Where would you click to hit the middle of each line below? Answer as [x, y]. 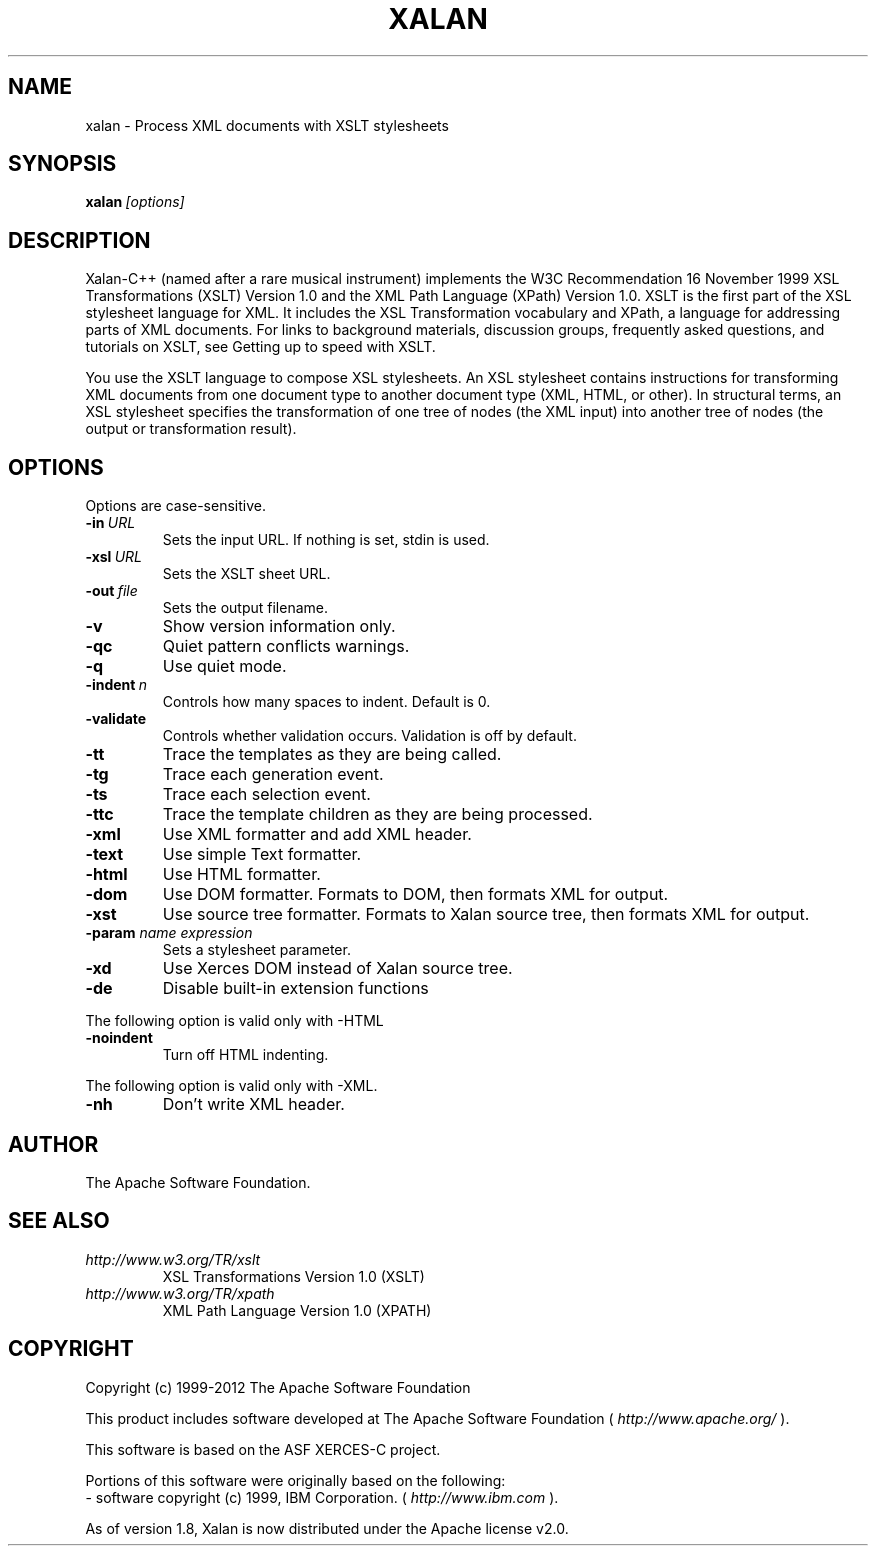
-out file [111, 591]
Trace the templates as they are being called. [332, 754]
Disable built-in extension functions [295, 988]
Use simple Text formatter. [262, 854]
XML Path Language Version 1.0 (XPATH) [297, 1310]
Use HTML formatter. [241, 874]
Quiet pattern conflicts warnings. [286, 646]
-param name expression [169, 933]
